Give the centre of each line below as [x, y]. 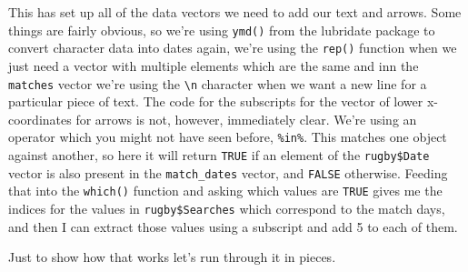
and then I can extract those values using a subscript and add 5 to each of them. [233, 226]
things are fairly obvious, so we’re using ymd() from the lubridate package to [222, 30]
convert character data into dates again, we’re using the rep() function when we [233, 48]
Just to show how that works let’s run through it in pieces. [172, 257]
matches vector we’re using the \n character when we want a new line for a [218, 83]
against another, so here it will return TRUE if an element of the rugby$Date [219, 155]
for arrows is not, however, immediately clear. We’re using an [246, 119]
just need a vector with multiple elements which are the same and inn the [214, 65]
